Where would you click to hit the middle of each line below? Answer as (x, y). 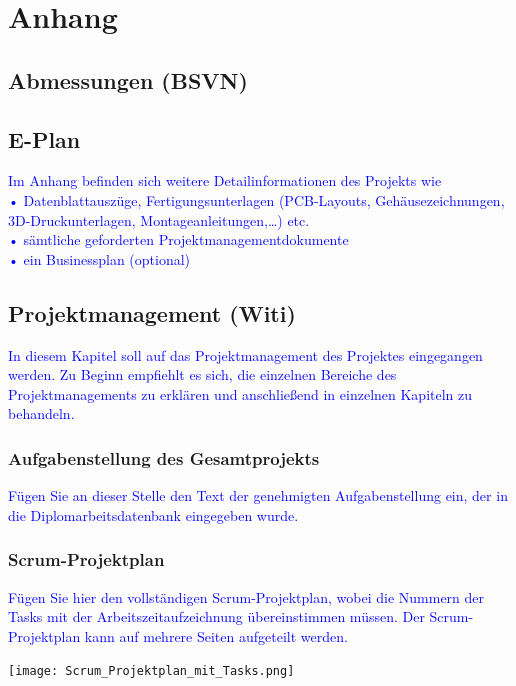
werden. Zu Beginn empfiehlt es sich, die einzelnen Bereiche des (202, 374)
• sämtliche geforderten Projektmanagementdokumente (178, 239)
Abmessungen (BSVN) (128, 79)
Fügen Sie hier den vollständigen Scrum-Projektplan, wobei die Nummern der (246, 596)
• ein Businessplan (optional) (99, 258)
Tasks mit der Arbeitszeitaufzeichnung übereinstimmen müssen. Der (216, 616)
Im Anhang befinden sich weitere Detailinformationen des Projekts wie (225, 180)
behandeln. (41, 413)
